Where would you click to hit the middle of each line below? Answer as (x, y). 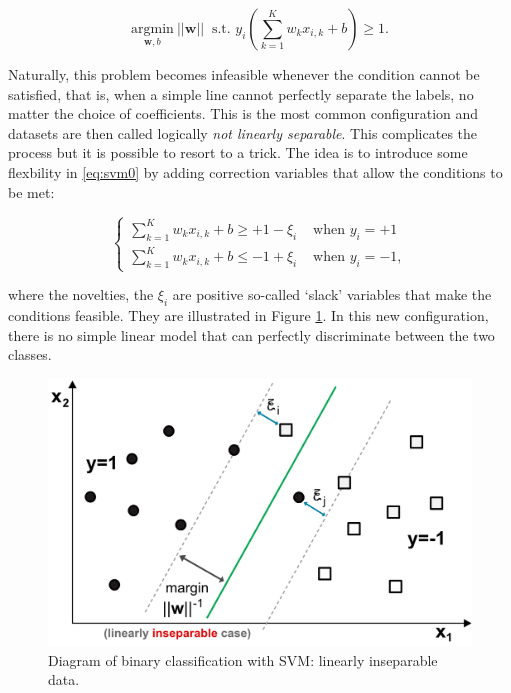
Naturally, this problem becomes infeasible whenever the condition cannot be (244, 74)
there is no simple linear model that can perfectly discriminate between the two (251, 334)
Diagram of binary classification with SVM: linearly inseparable (243, 659)
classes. (30, 354)
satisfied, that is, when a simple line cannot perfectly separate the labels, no (241, 93)
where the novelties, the (81, 294)
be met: (31, 191)
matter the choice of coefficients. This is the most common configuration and (243, 113)
